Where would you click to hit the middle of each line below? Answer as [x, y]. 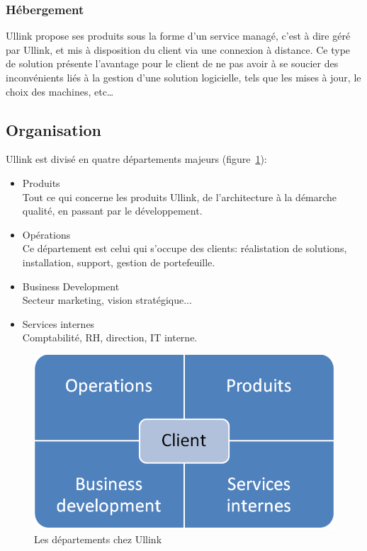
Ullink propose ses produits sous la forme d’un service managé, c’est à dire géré [178, 36]
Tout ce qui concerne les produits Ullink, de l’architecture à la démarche [180, 197]
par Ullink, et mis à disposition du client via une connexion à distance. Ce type [178, 49]
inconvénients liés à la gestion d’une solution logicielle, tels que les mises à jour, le [183, 77]
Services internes [58, 323]
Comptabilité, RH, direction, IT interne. [110, 337]
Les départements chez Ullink [98, 539]
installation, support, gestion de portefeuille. [119, 262]
